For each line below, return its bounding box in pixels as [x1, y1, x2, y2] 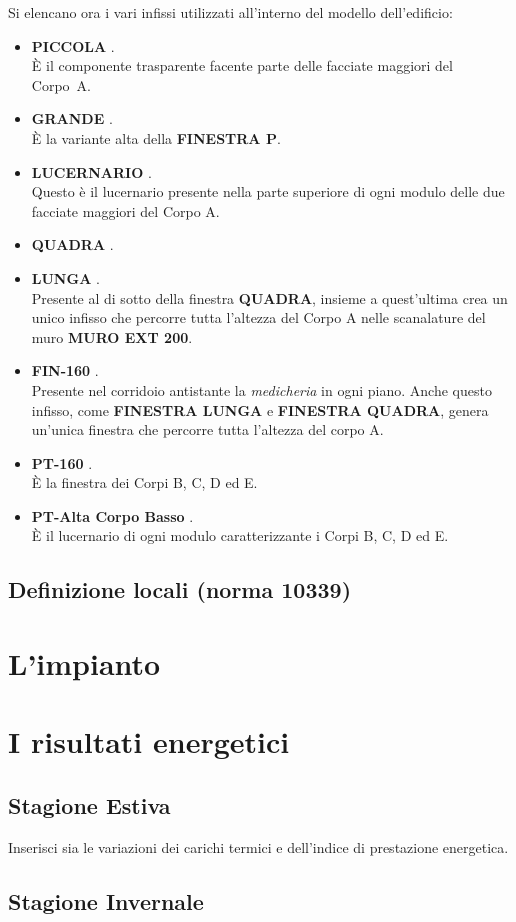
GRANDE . [31, 108, 113, 129]
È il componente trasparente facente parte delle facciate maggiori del [31, 55, 453, 76]
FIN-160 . [31, 360, 99, 381]
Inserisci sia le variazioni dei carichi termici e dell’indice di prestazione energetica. [8, 836, 509, 857]
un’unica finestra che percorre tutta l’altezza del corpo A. [31, 419, 384, 440]
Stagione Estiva [8, 789, 171, 820]
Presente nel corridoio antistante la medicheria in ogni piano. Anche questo [31, 379, 492, 400]
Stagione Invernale [8, 885, 204, 916]
